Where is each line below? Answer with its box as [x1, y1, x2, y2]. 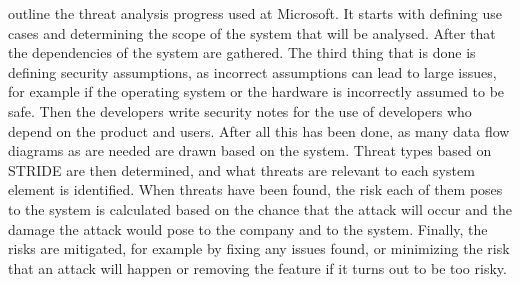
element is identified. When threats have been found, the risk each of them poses [8, 179, 503, 200]
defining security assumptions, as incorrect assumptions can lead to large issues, [8, 61, 497, 82]
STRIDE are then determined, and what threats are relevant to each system [8, 159, 475, 180]
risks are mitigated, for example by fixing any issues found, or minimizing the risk [8, 238, 510, 259]
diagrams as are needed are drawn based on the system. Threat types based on [8, 140, 492, 161]
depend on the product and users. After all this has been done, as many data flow [8, 120, 510, 141]
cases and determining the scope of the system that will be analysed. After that [8, 22, 496, 43]
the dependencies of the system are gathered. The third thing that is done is [8, 42, 476, 63]
